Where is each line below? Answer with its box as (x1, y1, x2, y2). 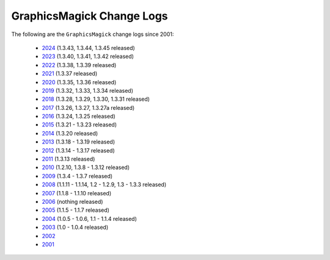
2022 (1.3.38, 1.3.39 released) (42, 61, 117, 68)
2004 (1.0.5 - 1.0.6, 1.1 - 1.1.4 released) (42, 215, 137, 222)
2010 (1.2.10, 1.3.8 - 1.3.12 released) (42, 164, 130, 171)
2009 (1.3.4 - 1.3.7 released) (42, 172, 113, 179)
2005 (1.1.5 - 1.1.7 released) (42, 206, 110, 214)
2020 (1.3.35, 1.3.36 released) (42, 78, 117, 85)
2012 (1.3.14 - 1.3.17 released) (42, 146, 116, 154)
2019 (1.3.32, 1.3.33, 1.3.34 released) (42, 87, 134, 94)
